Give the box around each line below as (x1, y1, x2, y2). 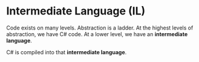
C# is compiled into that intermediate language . (6, 48, 127, 55)
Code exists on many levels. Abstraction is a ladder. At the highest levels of (6, 24, 194, 31)
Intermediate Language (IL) (6, 4, 146, 18)
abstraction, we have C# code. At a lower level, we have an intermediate (6, 30, 188, 37)
